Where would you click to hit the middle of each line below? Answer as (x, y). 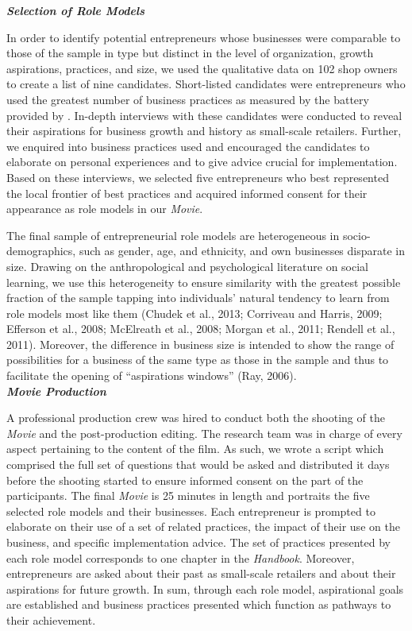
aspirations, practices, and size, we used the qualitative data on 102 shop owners (202, 68)
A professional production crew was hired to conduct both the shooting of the (196, 418)
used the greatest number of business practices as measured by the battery (188, 99)
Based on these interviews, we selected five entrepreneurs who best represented (198, 177)
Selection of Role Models (76, 10)
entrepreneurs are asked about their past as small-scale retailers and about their (201, 573)
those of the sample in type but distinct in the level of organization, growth (190, 53)
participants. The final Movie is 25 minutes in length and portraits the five (188, 496)
